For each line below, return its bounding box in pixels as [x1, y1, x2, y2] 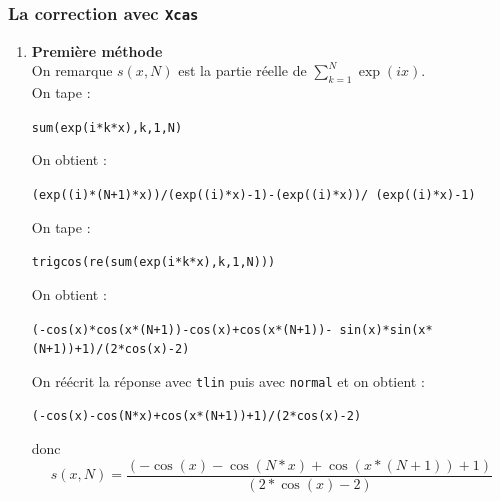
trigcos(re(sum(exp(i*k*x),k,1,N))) [31, 255, 276, 270]
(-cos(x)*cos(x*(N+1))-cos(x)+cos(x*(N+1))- [31, 322, 333, 337]
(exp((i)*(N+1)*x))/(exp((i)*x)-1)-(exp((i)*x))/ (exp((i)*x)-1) [31, 188, 476, 203]
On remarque [31, 60, 113, 81]
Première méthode [31, 40, 163, 61]
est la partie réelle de [178, 60, 307, 81]
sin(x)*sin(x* [339, 322, 433, 337]
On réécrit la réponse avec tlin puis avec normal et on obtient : [31, 370, 425, 391]
